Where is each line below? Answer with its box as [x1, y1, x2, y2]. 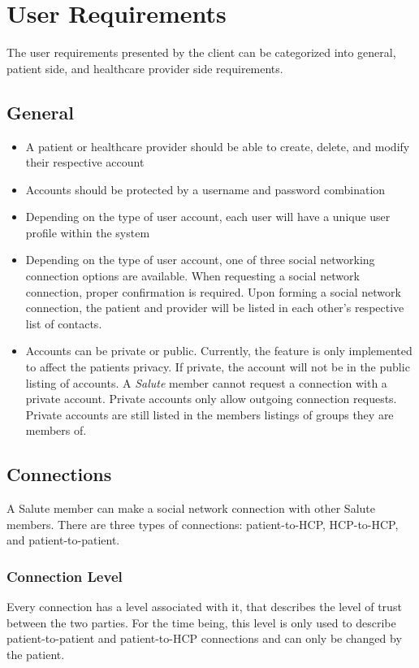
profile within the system [25, 223, 150, 241]
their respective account [25, 154, 145, 171]
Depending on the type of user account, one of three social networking [25, 251, 375, 268]
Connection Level [6, 566, 123, 586]
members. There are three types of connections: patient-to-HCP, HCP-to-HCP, [6, 515, 399, 532]
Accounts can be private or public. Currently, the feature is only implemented [25, 342, 413, 359]
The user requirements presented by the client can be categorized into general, [6, 44, 396, 61]
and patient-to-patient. [6, 531, 120, 549]
